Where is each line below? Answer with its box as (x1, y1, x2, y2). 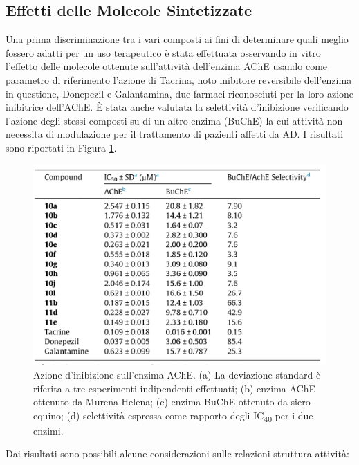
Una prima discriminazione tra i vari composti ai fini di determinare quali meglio (6, 32, 349, 46)
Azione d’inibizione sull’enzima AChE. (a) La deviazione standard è (33, 367, 321, 381)
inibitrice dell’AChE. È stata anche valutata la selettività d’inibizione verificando (6, 100, 349, 114)
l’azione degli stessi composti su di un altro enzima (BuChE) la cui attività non (6, 113, 343, 127)
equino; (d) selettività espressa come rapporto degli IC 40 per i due (33, 408, 313, 424)
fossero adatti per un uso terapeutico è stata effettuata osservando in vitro (6, 45, 321, 60)
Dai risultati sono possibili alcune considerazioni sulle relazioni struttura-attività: (6, 446, 349, 461)
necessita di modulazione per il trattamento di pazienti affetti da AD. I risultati (6, 127, 344, 141)
